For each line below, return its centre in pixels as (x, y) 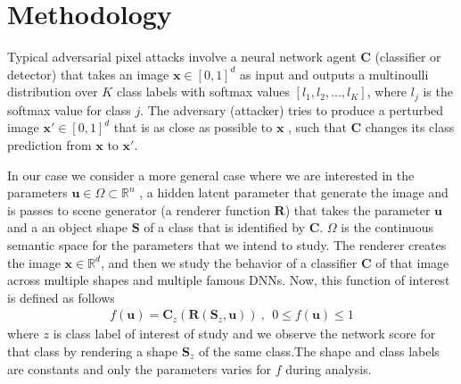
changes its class (410, 127)
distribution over (53, 92)
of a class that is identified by (224, 227)
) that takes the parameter (358, 209)
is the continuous (387, 227)
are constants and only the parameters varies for (140, 368)
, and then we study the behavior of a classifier (229, 262)
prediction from (49, 144)
